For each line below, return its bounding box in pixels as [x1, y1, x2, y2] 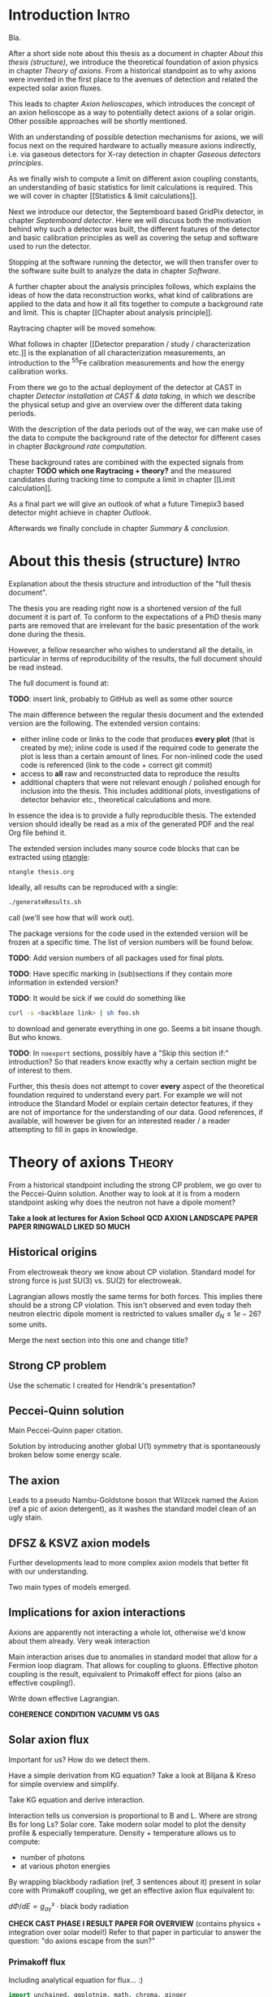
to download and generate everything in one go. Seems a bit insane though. [8, 1024, 262, 1034]
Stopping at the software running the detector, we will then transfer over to [8, 257, 258, 266]
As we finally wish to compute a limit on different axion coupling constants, [8, 173, 259, 183]
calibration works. [8, 366, 69, 376]
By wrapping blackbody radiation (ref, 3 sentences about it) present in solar [8, 1876, 261, 1886]
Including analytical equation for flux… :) [8, 1975, 144, 1985]
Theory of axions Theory [8, 1153, 175, 1172]
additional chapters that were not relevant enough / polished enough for [19, 777, 261, 787]
